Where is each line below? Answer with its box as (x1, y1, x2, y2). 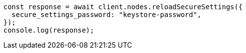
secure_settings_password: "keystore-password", (11, 11, 201, 18)
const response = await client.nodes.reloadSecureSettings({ (3, 3, 243, 11)
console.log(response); (3, 26, 94, 34)
